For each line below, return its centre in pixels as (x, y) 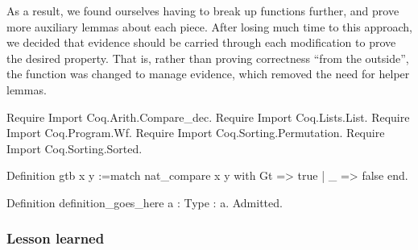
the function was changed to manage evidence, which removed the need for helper (208, 74)
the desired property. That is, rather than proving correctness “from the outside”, (208, 58)
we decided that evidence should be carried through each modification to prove (201, 42)
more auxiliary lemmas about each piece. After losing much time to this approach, (209, 26)
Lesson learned (56, 238)
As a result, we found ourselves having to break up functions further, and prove (203, 10)
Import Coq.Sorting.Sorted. (74, 148)
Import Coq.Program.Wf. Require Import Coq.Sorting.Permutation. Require (196, 133)
